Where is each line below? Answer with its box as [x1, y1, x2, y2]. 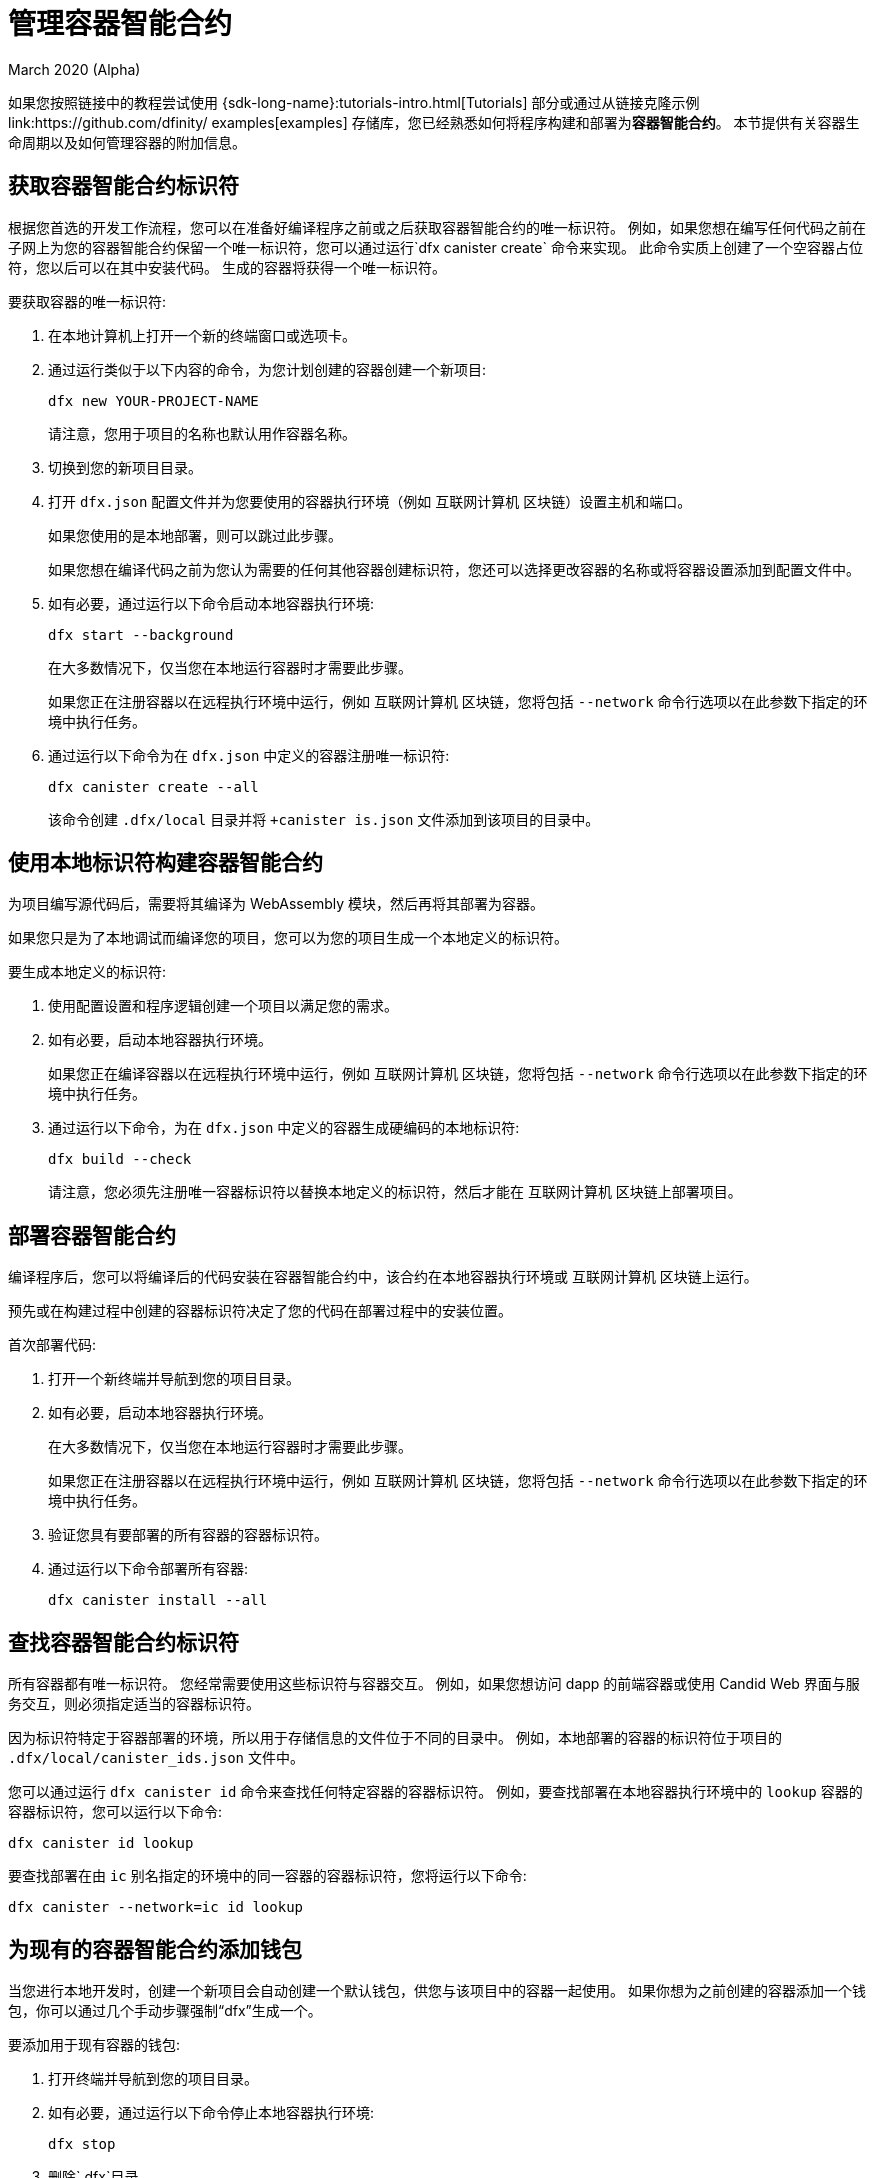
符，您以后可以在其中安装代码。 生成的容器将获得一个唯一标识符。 [8, 258, 446, 276]
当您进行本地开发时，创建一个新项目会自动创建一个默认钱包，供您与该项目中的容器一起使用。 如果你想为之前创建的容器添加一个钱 [8, 1981, 866, 1999]
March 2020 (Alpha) [8, 60, 141, 78]
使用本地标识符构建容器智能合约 [8, 850, 323, 876]
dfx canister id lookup [8, 1835, 194, 1852]
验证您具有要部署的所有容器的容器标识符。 [48, 1526, 328, 1544]
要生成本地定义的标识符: [8, 963, 167, 981]
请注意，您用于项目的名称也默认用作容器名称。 [48, 424, 356, 442]
